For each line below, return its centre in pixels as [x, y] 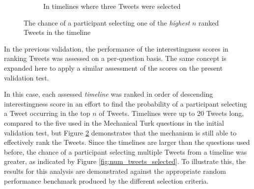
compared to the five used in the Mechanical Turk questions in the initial [114, 122]
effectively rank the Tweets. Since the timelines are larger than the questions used [127, 142]
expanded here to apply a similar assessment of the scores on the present [113, 67]
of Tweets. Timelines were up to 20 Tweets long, [171, 113]
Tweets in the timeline [57, 32]
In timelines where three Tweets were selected [112, 6]
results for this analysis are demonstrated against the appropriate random [115, 171]
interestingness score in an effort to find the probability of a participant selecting [126, 103]
